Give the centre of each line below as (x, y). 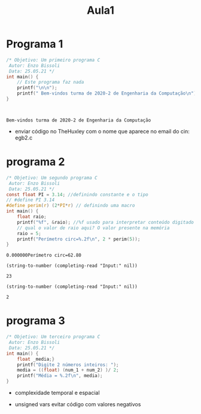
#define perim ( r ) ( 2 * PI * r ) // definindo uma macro (71, 206)
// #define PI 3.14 (31, 200)
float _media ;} (36, 359)
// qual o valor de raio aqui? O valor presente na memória (93, 228)
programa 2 (36, 162)
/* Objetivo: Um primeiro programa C (53, 60)
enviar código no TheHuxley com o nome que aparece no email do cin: (102, 131)
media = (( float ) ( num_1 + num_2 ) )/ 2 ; (68, 370)
